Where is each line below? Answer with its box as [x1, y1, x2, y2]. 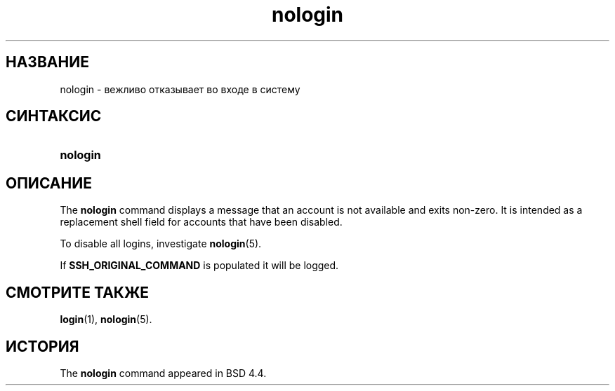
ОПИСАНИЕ [6, 174, 92, 192]
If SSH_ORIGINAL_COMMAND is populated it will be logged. [60, 259, 339, 272]
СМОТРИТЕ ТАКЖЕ [6, 283, 150, 301]
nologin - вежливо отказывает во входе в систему [60, 83, 300, 95]
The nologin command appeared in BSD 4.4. [60, 366, 267, 379]
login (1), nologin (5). [60, 313, 152, 326]
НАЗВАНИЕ [6, 53, 89, 71]
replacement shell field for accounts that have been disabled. [60, 216, 343, 228]
